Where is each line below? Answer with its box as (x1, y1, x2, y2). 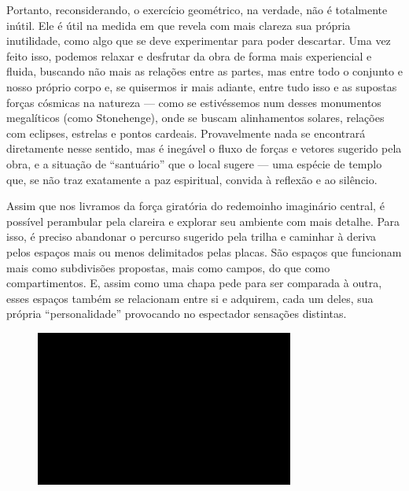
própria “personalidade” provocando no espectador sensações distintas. (6, 305, 347, 322)
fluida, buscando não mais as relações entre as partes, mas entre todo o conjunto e (6, 63, 403, 79)
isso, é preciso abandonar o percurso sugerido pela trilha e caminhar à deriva (6, 228, 377, 245)
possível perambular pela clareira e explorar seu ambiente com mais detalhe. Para (6, 212, 400, 229)
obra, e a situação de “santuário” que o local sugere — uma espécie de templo (6, 155, 382, 172)
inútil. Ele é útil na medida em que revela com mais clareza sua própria (6, 17, 351, 33)
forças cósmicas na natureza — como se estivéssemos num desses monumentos (6, 94, 381, 110)
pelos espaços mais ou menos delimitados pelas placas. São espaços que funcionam (6, 243, 402, 260)
